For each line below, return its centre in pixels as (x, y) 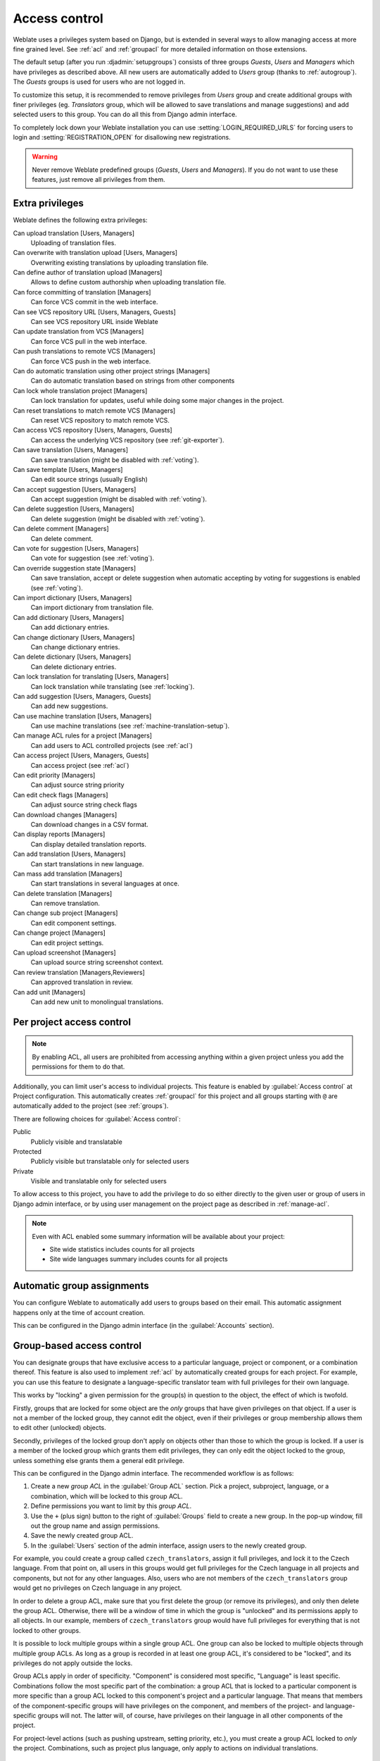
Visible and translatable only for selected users (99, 1181)
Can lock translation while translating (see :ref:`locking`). (113, 686)
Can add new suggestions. (69, 706)
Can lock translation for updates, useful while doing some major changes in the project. (157, 401)
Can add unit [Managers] (49, 992)
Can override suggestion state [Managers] (75, 568)
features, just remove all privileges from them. (99, 180)
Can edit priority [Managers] (54, 776)
